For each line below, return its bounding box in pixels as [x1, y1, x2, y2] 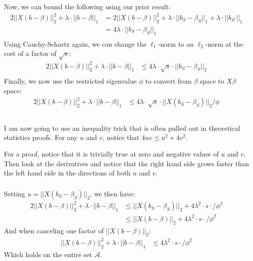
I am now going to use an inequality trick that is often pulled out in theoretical [4, 122, 240, 133]
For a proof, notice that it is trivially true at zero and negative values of [4, 149, 219, 159]
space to [199, 76, 224, 86]
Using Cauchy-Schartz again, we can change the [4, 38, 146, 49]
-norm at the [205, 38, 243, 49]
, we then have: [90, 188, 135, 198]
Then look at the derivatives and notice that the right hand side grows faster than [4, 158, 249, 168]
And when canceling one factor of [4, 225, 104, 235]
